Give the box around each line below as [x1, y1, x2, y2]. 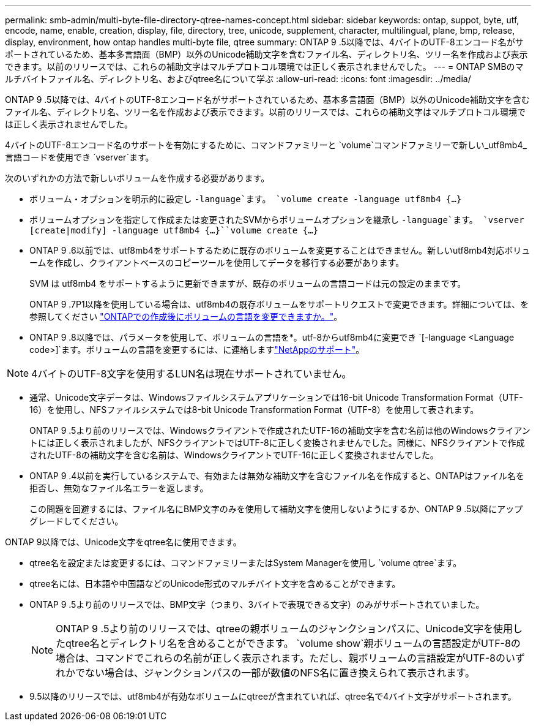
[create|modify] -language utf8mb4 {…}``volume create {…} [29, 225, 319, 235]
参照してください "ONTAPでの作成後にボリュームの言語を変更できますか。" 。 [29, 311, 343, 322]
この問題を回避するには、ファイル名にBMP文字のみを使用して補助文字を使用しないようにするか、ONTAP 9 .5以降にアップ [29, 504, 523, 514]
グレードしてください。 [29, 516, 124, 526]
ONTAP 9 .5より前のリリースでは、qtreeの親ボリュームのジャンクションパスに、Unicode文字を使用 [56, 622, 513, 635]
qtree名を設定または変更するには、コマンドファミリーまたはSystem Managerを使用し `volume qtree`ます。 [29, 558, 462, 568]
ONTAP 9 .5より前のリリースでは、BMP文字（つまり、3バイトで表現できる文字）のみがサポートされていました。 [29, 599, 485, 610]
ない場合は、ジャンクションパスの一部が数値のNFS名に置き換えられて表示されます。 [85, 667, 475, 679]
